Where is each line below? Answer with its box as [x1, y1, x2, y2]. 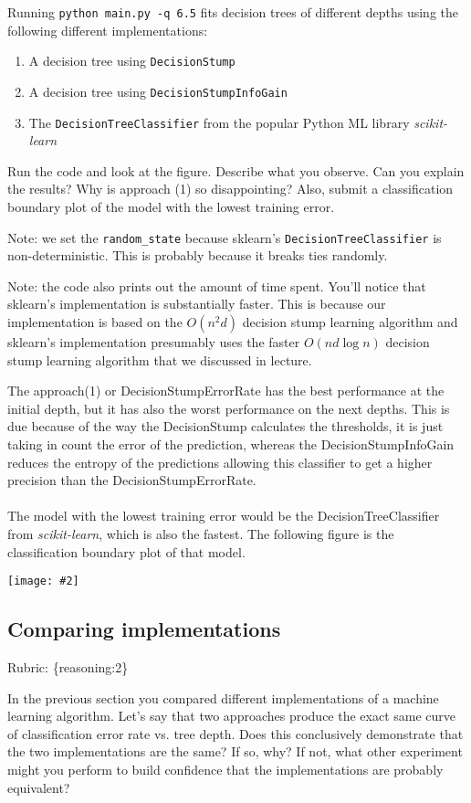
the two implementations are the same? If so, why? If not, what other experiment [7, 742, 463, 761]
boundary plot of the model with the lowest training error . [7, 197, 335, 216]
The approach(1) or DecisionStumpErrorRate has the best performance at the [7, 381, 445, 400]
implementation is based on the [7, 312, 183, 332]
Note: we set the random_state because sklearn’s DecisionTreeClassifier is [7, 227, 442, 247]
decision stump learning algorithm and [242, 312, 458, 332]
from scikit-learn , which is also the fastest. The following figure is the [7, 523, 394, 543]
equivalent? [7, 777, 70, 797]
